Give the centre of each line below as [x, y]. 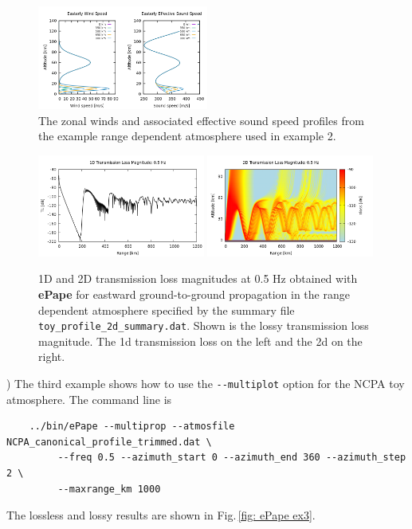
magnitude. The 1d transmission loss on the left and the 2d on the [200, 341]
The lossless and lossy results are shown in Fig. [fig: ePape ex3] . [161, 515]
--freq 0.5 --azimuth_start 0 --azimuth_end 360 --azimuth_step [232, 458]
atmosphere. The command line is [89, 399]
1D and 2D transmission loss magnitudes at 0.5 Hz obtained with [198, 278]
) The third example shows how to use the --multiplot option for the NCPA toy [206, 383]
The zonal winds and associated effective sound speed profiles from [201, 120]
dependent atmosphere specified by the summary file [167, 310]
